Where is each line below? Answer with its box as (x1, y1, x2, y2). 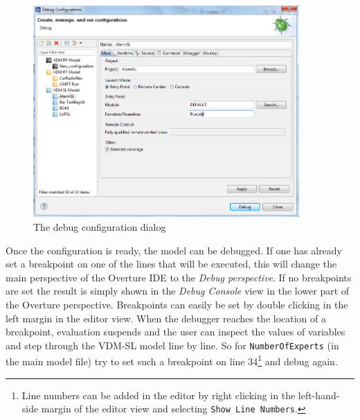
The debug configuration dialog (33, 220, 166, 234)
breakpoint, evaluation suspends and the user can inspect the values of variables (6, 324, 345, 339)
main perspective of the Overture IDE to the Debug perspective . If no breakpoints (6, 270, 352, 284)
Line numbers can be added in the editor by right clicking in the (21, 387, 296, 402)
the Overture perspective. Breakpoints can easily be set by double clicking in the (6, 297, 348, 312)
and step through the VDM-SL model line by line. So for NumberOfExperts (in (6, 338, 339, 352)
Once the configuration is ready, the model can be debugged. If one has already (6, 243, 343, 257)
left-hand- (298, 387, 340, 402)
